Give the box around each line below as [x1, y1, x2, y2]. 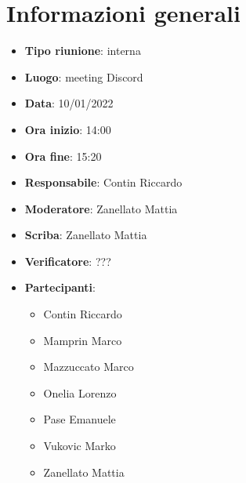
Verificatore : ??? [24, 252, 111, 269]
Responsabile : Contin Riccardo [24, 174, 183, 191]
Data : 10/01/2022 [24, 95, 114, 111]
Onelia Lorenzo [43, 384, 117, 401]
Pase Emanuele [43, 411, 116, 427]
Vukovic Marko [43, 438, 116, 454]
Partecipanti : [24, 279, 96, 296]
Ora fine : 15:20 [24, 147, 102, 164]
